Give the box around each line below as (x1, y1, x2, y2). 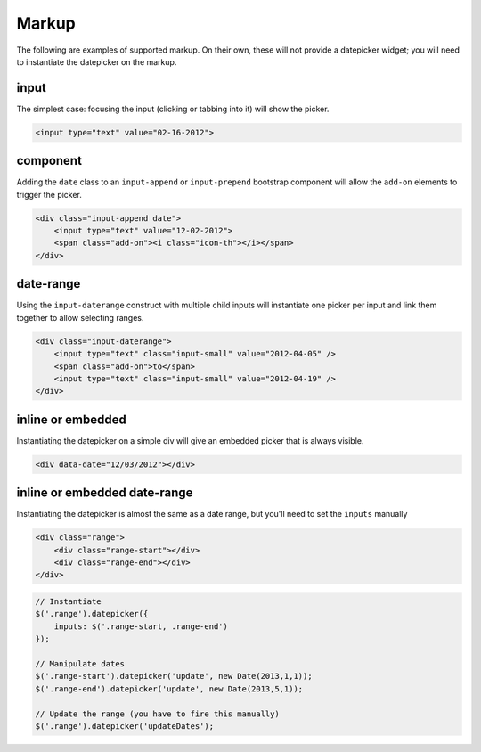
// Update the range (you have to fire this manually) (35, 708, 280, 719)
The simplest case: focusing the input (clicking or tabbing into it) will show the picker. (16, 103, 330, 114)
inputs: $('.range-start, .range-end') (53, 621, 229, 632)
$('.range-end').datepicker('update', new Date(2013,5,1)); (35, 683, 304, 694)
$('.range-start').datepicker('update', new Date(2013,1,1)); (35, 671, 313, 682)
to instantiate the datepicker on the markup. (16, 56, 177, 67)
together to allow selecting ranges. (16, 312, 144, 323)
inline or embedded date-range (16, 486, 193, 501)
